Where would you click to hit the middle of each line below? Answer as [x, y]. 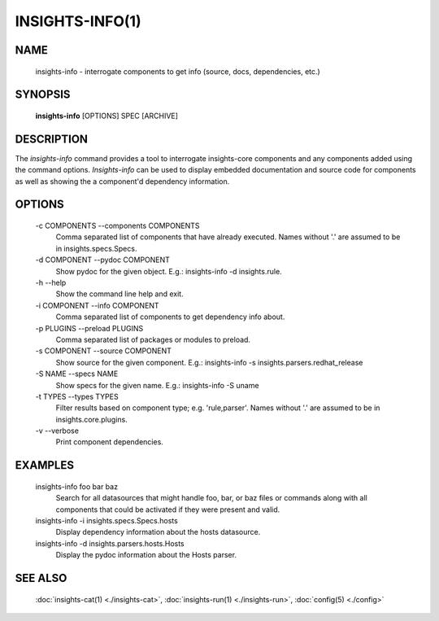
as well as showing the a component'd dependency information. [122, 181]
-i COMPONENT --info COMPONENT [97, 305]
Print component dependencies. [110, 442]
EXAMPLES [45, 465]
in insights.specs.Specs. [96, 248]
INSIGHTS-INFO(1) [78, 21]
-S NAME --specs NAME [77, 374]
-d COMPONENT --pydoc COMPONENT [103, 260]
